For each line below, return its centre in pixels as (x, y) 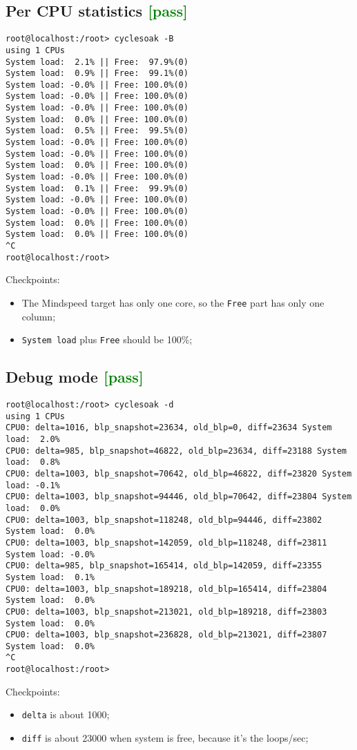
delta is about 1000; (66, 714)
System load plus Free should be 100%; (107, 339)
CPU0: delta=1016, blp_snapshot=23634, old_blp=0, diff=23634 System (169, 428)
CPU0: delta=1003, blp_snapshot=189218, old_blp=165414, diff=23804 (166, 589)
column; (39, 316)
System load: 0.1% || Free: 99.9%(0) (97, 188)
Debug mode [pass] (75, 377)
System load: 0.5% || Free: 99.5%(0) (97, 131)
